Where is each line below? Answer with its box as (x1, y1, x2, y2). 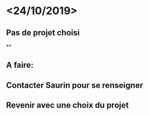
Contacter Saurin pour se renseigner (6, 80, 143, 90)
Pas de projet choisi (6, 28, 80, 38)
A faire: (6, 60, 34, 70)
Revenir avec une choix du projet (6, 100, 129, 110)
